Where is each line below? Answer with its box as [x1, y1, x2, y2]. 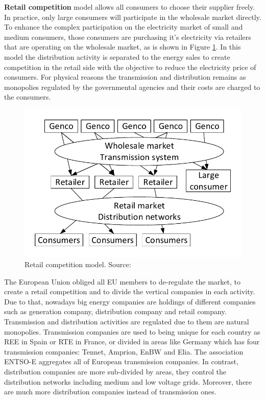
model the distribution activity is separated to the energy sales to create [4, 51, 230, 62]
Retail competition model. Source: [25, 258, 131, 269]
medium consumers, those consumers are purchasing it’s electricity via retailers [4, 31, 251, 42]
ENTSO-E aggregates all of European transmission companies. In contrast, [4, 356, 238, 367]
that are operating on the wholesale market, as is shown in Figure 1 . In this [4, 41, 241, 52]
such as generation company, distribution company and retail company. [4, 306, 227, 317]
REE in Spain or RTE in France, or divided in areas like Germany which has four [4, 336, 260, 347]
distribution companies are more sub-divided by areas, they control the [4, 366, 226, 377]
